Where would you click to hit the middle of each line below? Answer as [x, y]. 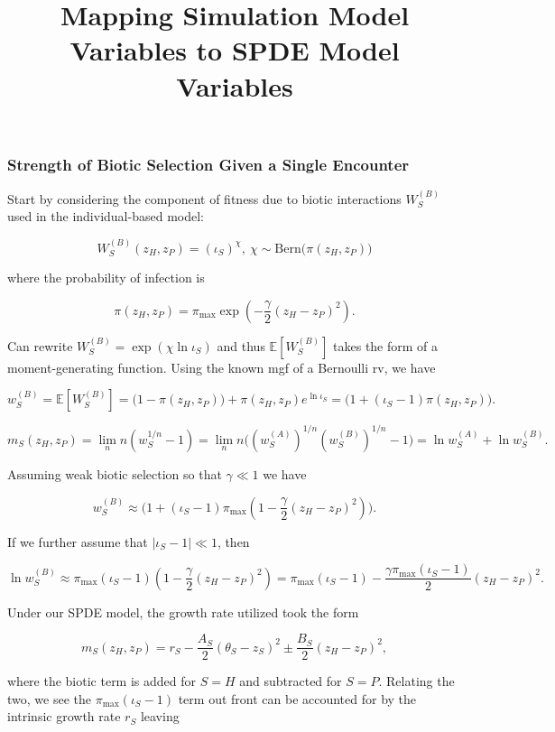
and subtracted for [291, 681]
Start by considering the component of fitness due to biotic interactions [204, 198]
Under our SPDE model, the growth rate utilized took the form [183, 612]
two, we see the [49, 698]
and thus [241, 345]
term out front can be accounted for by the [297, 698]
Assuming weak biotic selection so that [115, 473]
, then [233, 541]
